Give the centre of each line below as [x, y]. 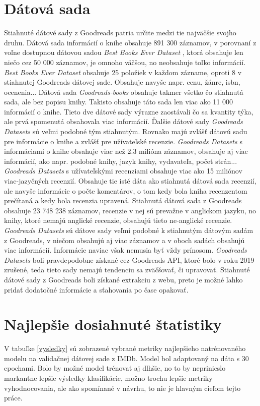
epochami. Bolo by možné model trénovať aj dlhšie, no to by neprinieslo [115, 368]
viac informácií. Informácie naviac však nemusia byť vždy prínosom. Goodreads [125, 250]
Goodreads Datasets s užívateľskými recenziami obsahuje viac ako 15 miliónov [123, 171]
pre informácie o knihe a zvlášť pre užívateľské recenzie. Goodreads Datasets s [123, 141]
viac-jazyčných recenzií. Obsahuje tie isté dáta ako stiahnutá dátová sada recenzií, [130, 181]
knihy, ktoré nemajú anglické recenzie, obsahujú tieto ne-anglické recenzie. [118, 220]
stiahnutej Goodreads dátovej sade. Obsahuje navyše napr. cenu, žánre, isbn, [122, 82]
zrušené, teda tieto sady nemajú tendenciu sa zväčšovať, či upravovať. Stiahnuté [127, 270]
